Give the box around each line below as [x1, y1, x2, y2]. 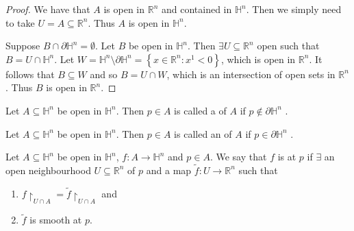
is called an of [174, 126, 232, 141]
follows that [5, 66, 55, 81]
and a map [146, 162, 192, 177]
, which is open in [220, 51, 296, 66]
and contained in [161, 2, 232, 16]
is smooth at [29, 212, 82, 227]
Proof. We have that [5, 2, 90, 16]
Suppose [5, 38, 40, 53]
